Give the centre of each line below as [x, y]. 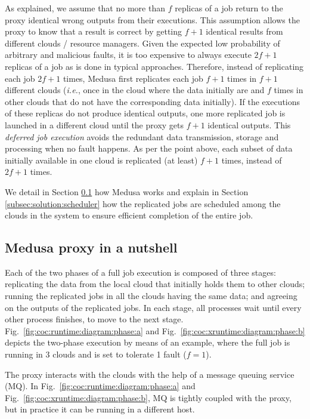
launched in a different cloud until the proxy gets [94, 124]
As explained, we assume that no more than [85, 8]
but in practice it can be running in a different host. [100, 409]
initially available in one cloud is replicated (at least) [101, 160]
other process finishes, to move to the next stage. [94, 319]
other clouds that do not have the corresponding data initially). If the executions [153, 101]
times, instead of [252, 160]
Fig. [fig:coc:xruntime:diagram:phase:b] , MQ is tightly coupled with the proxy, [148, 397]
